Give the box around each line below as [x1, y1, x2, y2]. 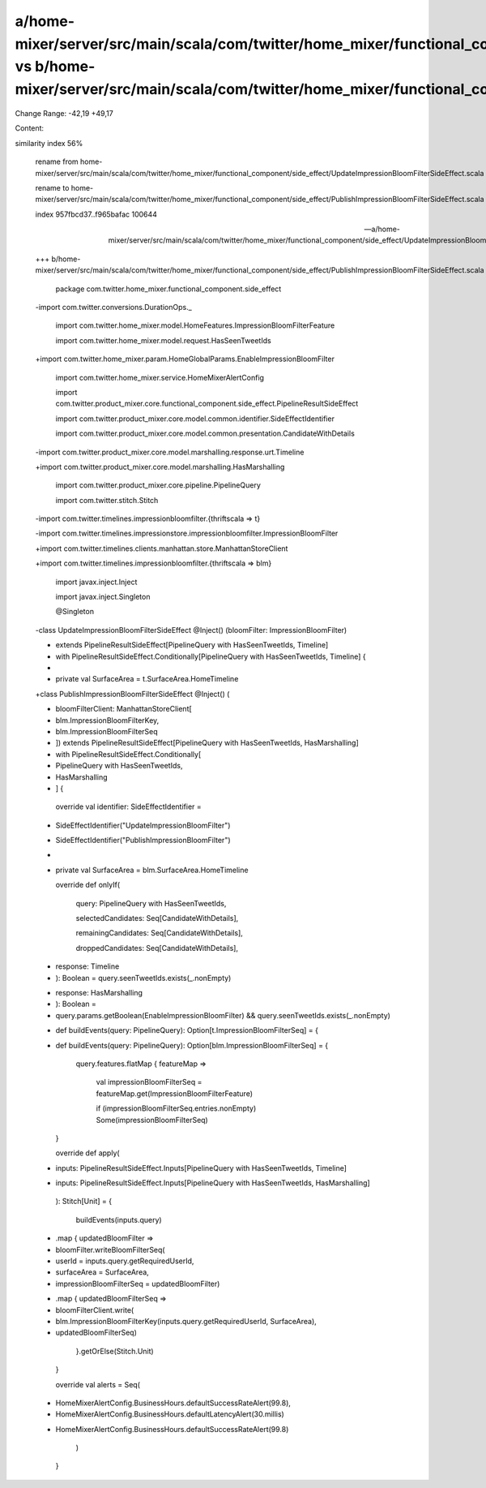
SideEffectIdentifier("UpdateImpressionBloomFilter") [55, 820, 231, 830]
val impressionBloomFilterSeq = [96, 1077, 202, 1087]
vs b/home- [15, 58, 96, 76]
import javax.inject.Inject [55, 577, 138, 587]
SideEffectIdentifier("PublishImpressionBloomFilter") [55, 836, 231, 845]
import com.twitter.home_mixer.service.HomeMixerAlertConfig [55, 372, 265, 382]
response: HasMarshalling [55, 987, 143, 997]
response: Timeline [55, 961, 120, 971]
